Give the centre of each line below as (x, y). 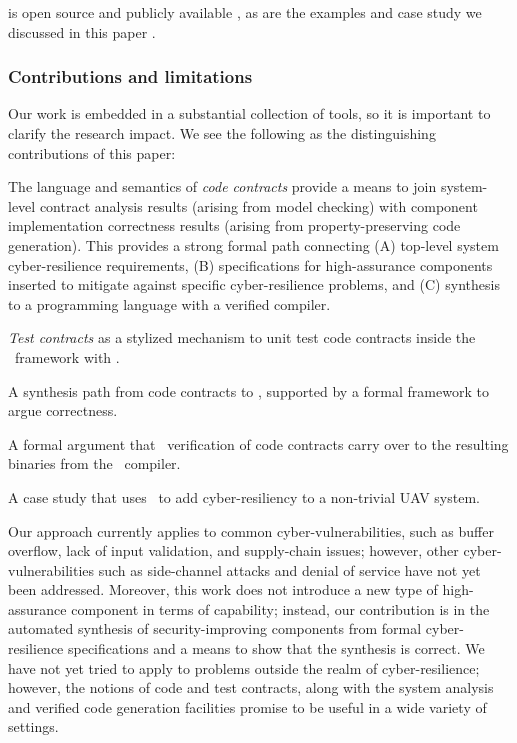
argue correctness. (63, 410)
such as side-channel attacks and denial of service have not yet (289, 569)
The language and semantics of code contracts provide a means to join (222, 186)
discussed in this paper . (82, 31)
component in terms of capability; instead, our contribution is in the (280, 608)
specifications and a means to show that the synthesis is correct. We (276, 648)
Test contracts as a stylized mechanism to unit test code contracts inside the (242, 337)
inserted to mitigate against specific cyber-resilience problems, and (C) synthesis (254, 284)
